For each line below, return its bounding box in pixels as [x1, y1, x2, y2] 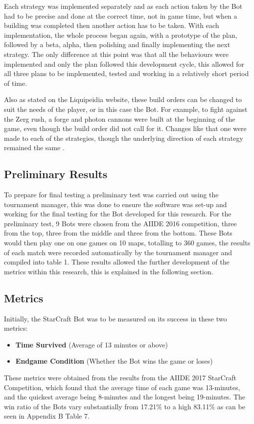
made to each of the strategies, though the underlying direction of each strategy [4, 132, 243, 143]
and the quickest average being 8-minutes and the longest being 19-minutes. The [4, 392, 246, 402]
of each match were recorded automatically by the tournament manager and [4, 247, 232, 257]
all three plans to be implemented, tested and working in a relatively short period [4, 68, 249, 79]
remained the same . [4, 142, 65, 153]
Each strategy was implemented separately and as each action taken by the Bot [4, 1, 243, 11]
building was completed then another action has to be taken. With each [4, 20, 219, 30]
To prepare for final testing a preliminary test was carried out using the [4, 189, 219, 200]
